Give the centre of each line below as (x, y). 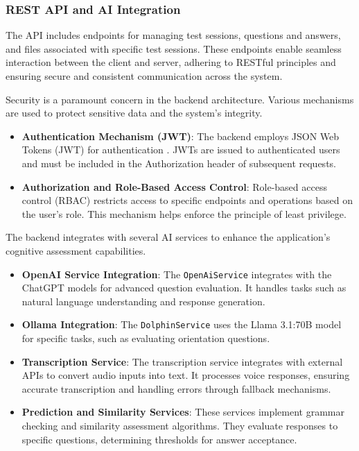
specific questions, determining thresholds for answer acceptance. (159, 439)
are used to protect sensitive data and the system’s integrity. (134, 113)
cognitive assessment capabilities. (76, 250)
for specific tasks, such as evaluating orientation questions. (146, 338)
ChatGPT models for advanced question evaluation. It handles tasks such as (184, 288)
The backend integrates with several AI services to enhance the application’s (168, 237)
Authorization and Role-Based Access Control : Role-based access (174, 186)
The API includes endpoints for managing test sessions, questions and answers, (173, 35)
